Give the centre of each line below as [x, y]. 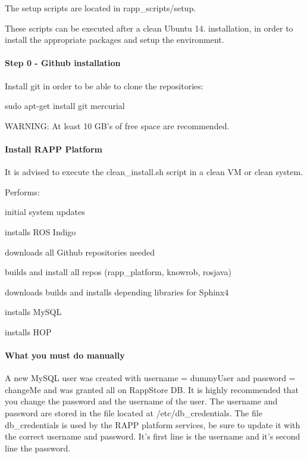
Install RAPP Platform [54, 149]
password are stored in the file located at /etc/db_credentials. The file [134, 413]
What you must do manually [65, 355]
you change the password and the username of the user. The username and [141, 401]
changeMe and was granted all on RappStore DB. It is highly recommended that [152, 389]
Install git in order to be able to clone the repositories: [104, 85]
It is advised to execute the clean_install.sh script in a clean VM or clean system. [154, 172]
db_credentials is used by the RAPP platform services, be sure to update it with [153, 424]
